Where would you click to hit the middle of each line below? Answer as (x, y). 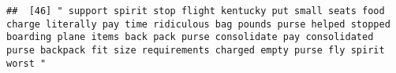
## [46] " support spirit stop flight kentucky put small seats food (196, 11)
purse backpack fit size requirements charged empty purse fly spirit (196, 50)
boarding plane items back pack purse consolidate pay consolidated (190, 37)
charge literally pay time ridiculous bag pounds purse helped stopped (198, 24)
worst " (26, 63)
